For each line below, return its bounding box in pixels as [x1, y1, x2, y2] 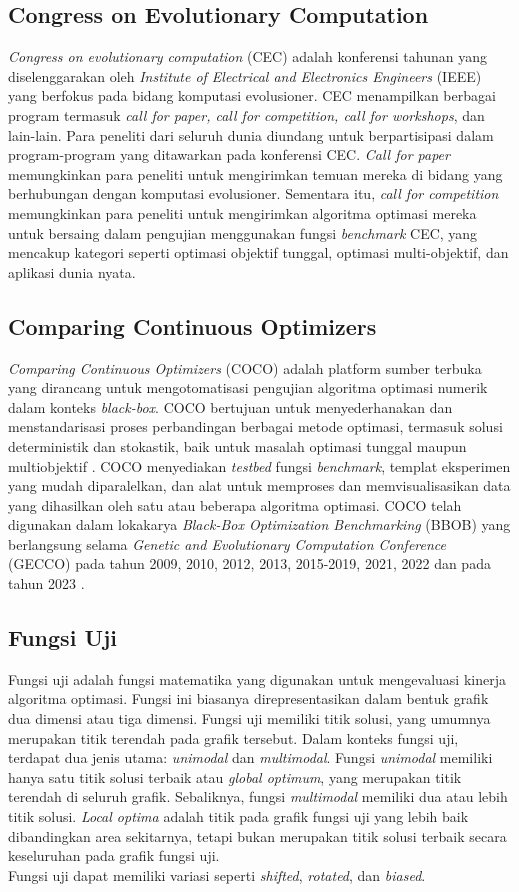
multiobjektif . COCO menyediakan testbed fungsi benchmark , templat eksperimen [8, 455, 511, 476]
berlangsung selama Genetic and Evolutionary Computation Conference [8, 533, 446, 554]
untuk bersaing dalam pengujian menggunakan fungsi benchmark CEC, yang [8, 222, 478, 243]
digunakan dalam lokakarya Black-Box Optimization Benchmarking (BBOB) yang [8, 514, 511, 535]
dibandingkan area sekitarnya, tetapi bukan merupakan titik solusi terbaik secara [8, 825, 507, 846]
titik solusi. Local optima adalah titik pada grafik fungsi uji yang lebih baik [8, 806, 469, 827]
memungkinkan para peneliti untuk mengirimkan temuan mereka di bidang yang [8, 163, 503, 184]
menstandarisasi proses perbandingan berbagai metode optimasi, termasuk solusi [8, 416, 503, 437]
